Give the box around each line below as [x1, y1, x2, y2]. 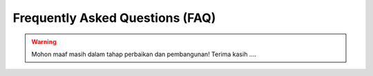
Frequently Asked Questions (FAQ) [12, 10, 216, 25]
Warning [31, 38, 57, 46]
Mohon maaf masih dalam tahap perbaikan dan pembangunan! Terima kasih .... [31, 50, 257, 58]
